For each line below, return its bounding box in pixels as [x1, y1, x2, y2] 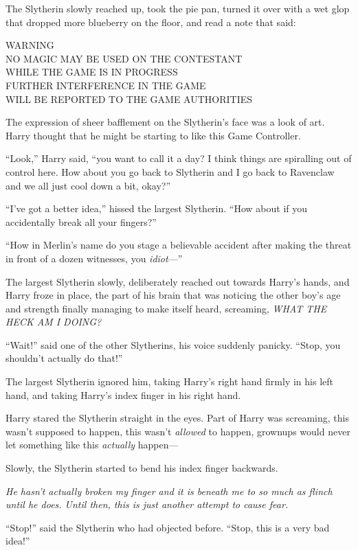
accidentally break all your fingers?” [5, 214, 157, 229]
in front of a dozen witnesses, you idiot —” [5, 251, 183, 265]
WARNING [5, 38, 54, 52]
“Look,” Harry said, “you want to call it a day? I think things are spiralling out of [5, 151, 352, 165]
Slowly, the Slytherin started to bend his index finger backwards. [5, 461, 278, 475]
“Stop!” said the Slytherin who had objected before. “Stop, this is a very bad [5, 520, 330, 534]
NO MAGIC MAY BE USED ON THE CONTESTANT [5, 51, 243, 65]
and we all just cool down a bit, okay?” [5, 178, 171, 192]
